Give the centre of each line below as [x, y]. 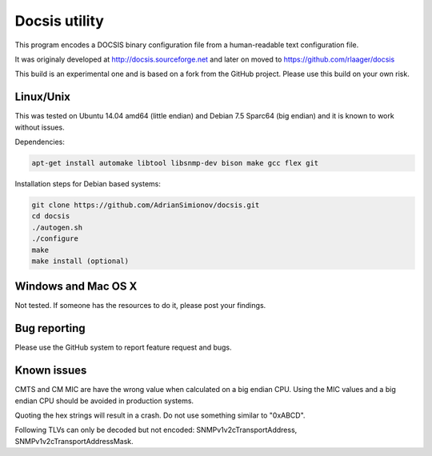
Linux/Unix [43, 97]
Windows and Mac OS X [76, 287]
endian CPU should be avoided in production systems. [104, 401]
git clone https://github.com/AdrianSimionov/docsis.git [146, 205]
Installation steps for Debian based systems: [88, 183]
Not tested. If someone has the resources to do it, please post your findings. [140, 306]
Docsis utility [59, 21]
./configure [55, 239]
